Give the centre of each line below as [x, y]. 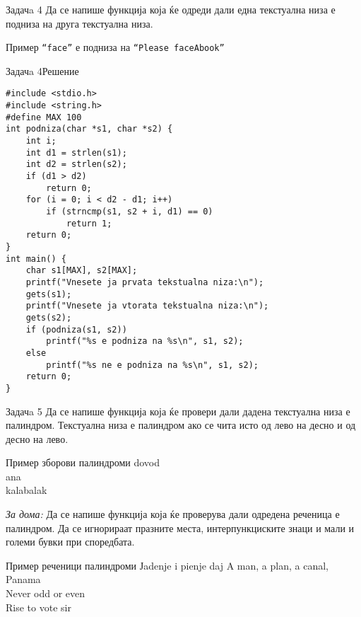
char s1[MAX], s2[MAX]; [82, 271]
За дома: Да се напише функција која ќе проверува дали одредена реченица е [173, 514]
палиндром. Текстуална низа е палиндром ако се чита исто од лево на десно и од [181, 425]
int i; [41, 141]
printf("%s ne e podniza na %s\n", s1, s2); [152, 365]
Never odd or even [46, 593]
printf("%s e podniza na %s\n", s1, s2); [145, 341]
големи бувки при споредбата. [70, 542]
